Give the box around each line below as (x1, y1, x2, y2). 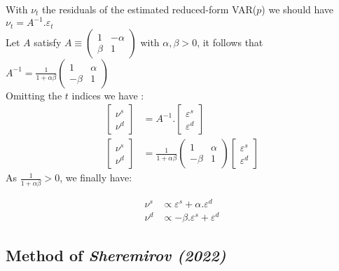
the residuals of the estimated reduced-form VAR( (42, 2, 257, 16)
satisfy (34, 34, 62, 49)
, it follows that (197, 34, 263, 49)
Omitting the (6, 88, 62, 102)
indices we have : (71, 88, 144, 102)
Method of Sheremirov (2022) (6, 244, 226, 266)
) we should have (261, 2, 334, 16)
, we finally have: (60, 170, 132, 185)
